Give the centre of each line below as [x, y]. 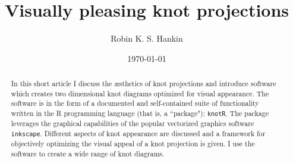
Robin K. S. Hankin [147, 38]
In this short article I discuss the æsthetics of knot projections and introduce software [144, 84]
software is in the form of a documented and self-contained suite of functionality [135, 103]
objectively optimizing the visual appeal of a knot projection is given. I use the [133, 144]
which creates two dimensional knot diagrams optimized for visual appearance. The [140, 93]
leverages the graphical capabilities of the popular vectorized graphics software [133, 123]
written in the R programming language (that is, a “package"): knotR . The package [140, 113]
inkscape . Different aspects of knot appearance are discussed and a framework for [138, 133]
